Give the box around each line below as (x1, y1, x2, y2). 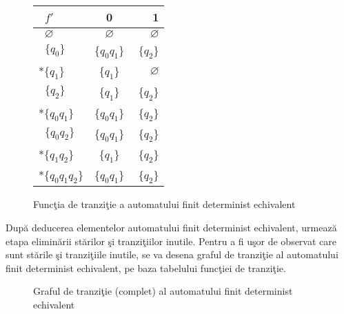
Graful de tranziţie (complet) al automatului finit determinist (33, 284, 293, 298)
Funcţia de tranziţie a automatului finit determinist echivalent (33, 197, 296, 211)
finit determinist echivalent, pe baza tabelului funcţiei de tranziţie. (6, 260, 286, 275)
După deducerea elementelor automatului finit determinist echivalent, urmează (6, 220, 337, 234)
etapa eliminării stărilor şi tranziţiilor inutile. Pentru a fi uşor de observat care (6, 233, 336, 248)
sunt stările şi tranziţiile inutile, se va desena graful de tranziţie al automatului (6, 247, 338, 262)
